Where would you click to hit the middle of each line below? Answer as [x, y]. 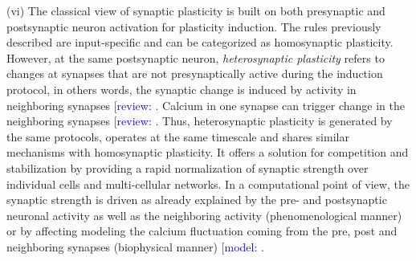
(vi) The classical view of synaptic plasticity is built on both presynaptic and [196, 10]
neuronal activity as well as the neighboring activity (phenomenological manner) [204, 215]
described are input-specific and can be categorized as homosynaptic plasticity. [200, 42]
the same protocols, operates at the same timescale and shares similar [178, 136]
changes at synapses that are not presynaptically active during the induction [195, 73]
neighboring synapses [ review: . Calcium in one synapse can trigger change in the [206, 105]
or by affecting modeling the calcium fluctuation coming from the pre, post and [202, 231]
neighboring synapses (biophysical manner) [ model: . [135, 246]
